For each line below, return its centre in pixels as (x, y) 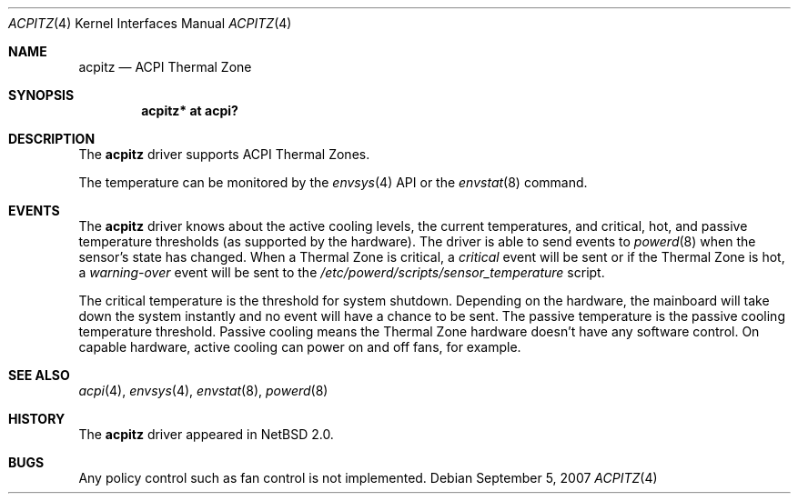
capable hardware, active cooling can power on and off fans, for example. (300, 347)
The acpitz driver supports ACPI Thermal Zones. (224, 154)
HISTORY (37, 419)
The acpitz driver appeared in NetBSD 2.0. (206, 434)
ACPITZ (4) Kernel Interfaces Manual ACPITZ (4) (150, 23)
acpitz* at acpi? (190, 110)
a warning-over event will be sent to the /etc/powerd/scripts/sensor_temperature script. (342, 272)
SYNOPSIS (41, 95)
